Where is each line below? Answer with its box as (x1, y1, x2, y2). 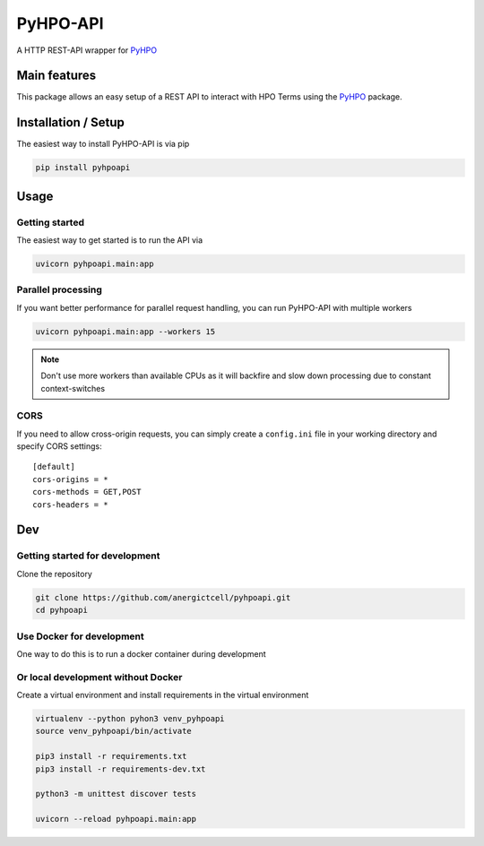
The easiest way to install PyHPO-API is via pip (16, 139, 190, 150)
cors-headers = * (32, 499, 108, 510)
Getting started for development (16, 549, 160, 562)
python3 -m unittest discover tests (35, 789, 197, 799)
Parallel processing (16, 283, 103, 296)
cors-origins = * (32, 474, 108, 484)
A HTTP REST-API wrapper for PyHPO (16, 45, 157, 56)
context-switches (40, 383, 106, 393)
